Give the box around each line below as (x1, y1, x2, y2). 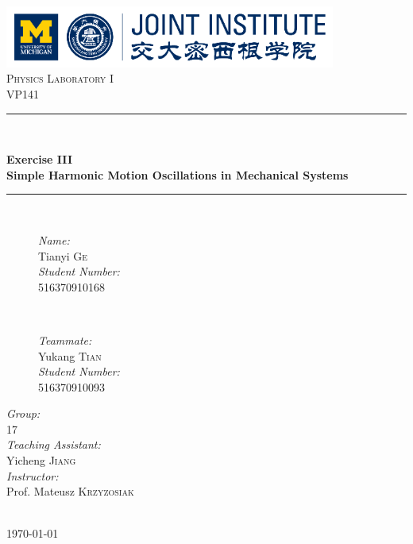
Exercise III (6, 151, 73, 168)
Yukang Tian (38, 347, 102, 364)
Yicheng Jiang (6, 452, 76, 469)
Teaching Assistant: (6, 436, 101, 453)
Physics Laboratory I (6, 70, 114, 87)
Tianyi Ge (38, 247, 88, 264)
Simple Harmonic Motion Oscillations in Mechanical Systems (6, 166, 349, 183)
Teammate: (38, 331, 92, 348)
